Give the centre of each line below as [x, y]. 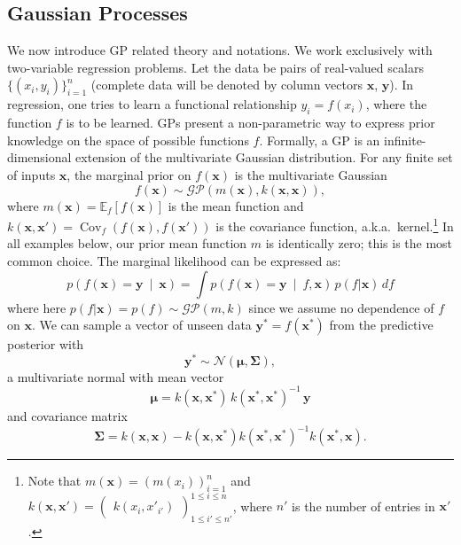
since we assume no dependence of [341, 307]
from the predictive [381, 325]
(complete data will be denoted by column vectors [227, 85]
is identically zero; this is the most [359, 243]
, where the [396, 104]
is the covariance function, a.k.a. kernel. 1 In [335, 225]
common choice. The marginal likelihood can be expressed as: [174, 261]
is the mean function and [236, 205]
